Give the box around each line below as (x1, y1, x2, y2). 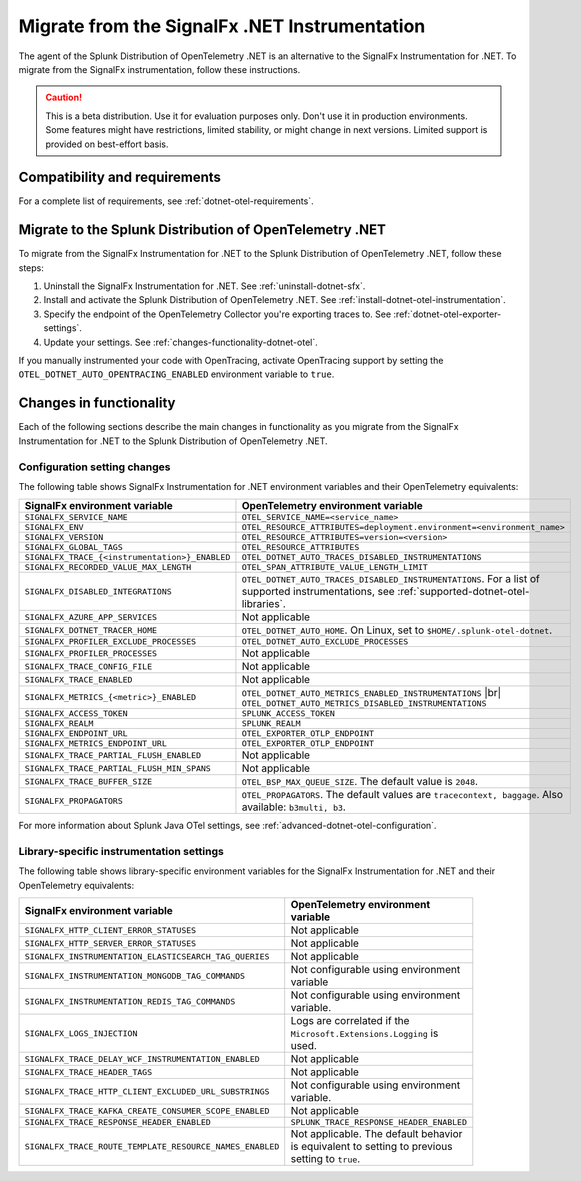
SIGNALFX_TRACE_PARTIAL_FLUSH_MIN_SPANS (24, 763, 212, 774)
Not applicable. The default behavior (290, 1127, 463, 1141)
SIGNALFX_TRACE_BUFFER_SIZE (24, 776, 153, 787)
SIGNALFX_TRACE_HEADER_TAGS (24, 1066, 153, 1077)
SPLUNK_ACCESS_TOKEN (241, 708, 335, 719)
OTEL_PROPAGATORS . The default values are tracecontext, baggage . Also (241, 788, 564, 802)
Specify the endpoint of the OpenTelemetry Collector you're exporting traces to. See (43, 308, 392, 320)
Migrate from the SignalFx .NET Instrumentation (18, 15, 426, 37)
